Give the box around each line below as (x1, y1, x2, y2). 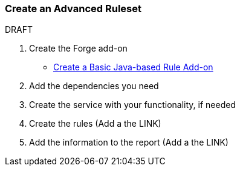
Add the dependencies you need (29, 81, 159, 92)
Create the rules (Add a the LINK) (29, 118, 161, 129)
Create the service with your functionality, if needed (29, 99, 236, 110)
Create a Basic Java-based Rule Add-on (53, 62, 213, 73)
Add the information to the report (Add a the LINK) (29, 137, 229, 148)
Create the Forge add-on (29, 43, 128, 54)
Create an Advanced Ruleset (5, 2, 141, 15)
